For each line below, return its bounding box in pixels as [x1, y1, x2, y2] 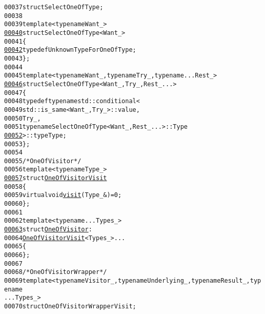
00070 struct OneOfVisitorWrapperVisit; [4, 302, 136, 310]
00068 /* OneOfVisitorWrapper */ [4, 268, 107, 276]
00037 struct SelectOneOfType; [4, 4, 104, 11]
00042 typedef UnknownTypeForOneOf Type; [4, 46, 136, 54]
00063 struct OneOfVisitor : [4, 226, 92, 233]
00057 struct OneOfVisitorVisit [4, 174, 107, 182]
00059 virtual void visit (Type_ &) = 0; [4, 191, 122, 199]
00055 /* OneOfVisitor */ [4, 157, 81, 165]
